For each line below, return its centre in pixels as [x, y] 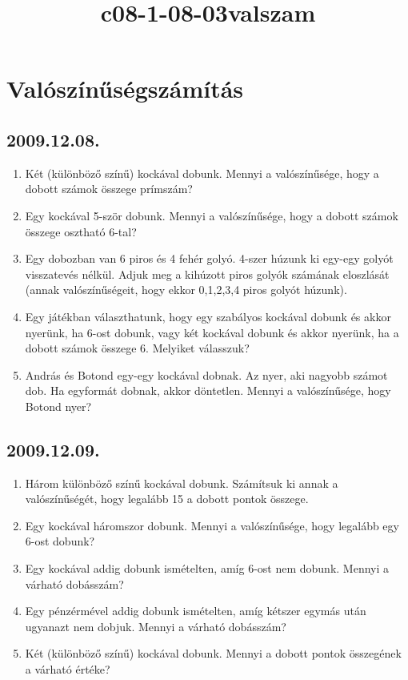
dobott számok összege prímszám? [109, 189]
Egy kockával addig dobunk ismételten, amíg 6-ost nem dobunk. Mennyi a [207, 568]
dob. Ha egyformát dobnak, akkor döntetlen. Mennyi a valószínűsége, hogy [208, 390]
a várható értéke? [68, 669]
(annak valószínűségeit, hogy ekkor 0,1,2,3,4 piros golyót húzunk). [186, 290]
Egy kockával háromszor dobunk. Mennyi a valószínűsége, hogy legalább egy [212, 525]
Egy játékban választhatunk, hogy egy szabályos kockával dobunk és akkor [208, 316]
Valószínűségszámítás [125, 89]
